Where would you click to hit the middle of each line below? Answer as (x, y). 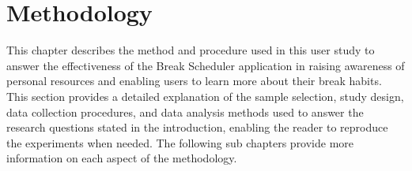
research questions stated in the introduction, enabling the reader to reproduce (197, 127)
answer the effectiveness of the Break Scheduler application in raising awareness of (206, 65)
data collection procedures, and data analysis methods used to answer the (185, 112)
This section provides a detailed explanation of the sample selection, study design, (205, 96)
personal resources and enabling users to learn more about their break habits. (194, 81)
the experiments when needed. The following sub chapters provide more (180, 142)
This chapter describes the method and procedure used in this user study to (191, 50)
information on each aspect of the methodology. (122, 158)
